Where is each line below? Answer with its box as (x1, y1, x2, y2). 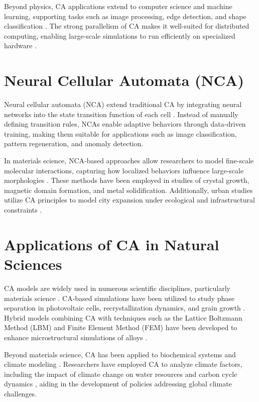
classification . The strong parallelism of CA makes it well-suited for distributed (4, 21, 249, 31)
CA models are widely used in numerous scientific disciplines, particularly (4, 282, 230, 293)
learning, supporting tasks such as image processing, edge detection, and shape (4, 11, 246, 21)
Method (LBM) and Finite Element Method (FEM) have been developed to (4, 322, 237, 333)
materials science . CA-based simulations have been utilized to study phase (4, 292, 235, 303)
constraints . (4, 205, 42, 215)
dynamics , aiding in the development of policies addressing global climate (4, 378, 232, 389)
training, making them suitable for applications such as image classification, (4, 128, 237, 139)
